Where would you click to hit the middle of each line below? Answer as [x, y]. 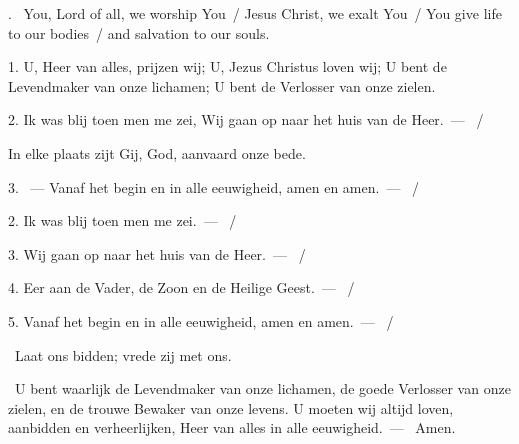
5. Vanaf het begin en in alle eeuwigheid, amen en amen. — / [201, 320]
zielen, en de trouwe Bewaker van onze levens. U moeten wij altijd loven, [231, 407]
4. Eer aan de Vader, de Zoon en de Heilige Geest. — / [181, 287]
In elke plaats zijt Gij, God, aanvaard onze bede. [157, 152]
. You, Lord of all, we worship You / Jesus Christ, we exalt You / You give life [255, 13]
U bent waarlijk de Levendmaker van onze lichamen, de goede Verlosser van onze [262, 388]
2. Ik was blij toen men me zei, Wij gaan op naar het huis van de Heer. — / [246, 119]
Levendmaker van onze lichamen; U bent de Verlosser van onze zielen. [222, 85]
